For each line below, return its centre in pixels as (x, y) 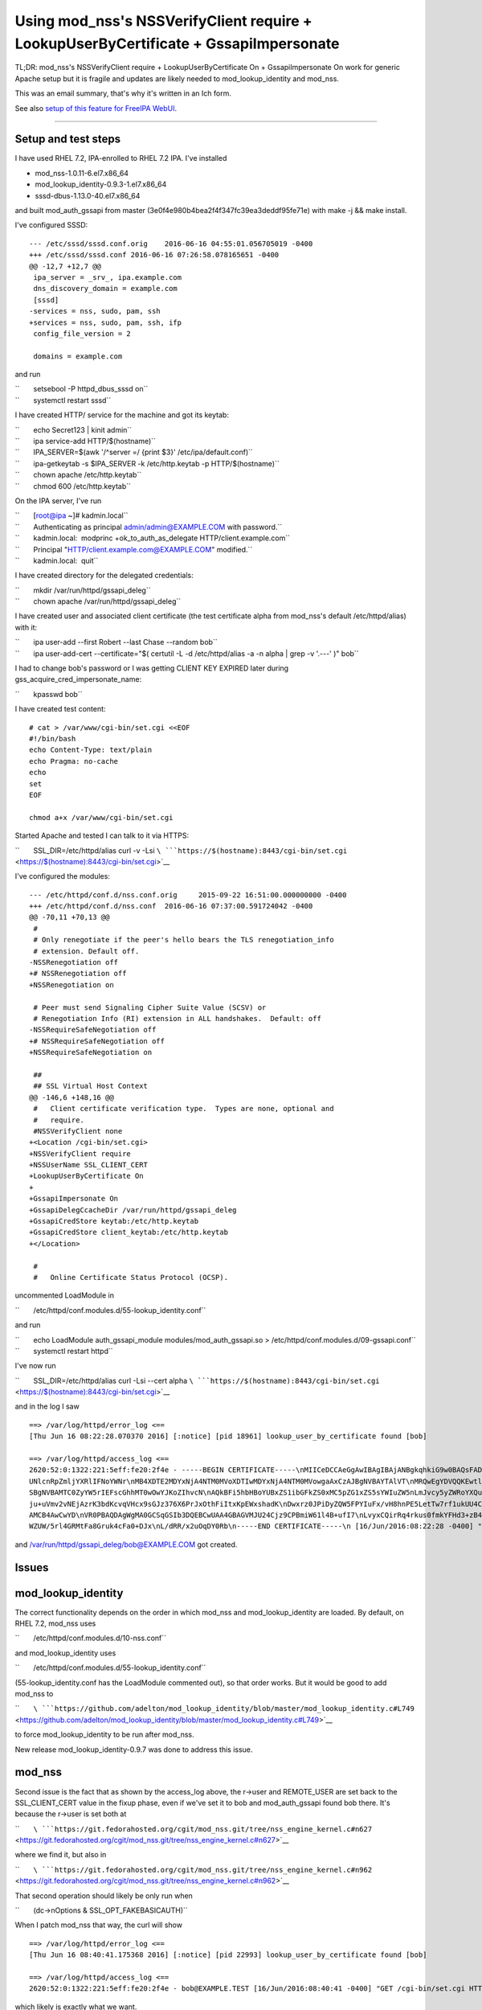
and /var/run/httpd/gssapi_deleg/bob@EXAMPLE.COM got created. (126, 1544)
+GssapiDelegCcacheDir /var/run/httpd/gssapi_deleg (133, 1210)
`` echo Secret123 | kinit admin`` (74, 429)
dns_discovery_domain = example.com (106, 289)
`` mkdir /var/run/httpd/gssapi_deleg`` (83, 590)
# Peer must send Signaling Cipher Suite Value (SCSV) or (150, 1007)
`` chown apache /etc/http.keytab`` (78, 475)
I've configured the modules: (62, 876)
